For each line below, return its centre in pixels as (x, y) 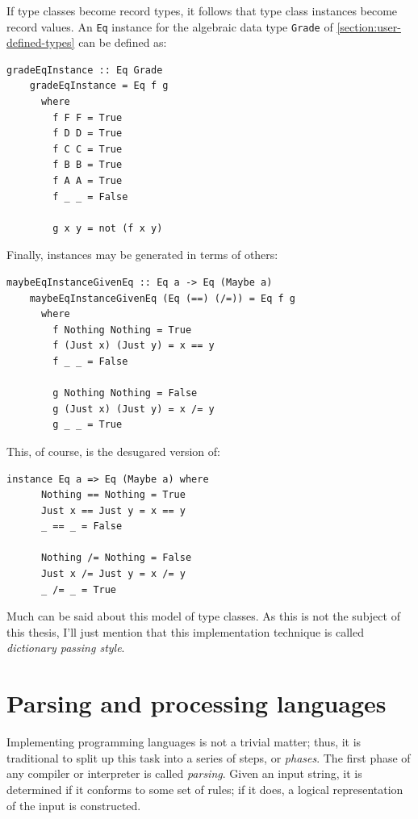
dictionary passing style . (66, 648)
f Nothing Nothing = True (122, 330)
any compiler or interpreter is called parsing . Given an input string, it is (184, 773)
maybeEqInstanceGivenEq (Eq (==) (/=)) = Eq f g (162, 298)
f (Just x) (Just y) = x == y (134, 346)
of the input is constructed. (74, 805)
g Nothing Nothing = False (125, 393)
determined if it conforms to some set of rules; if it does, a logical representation (205, 789)
